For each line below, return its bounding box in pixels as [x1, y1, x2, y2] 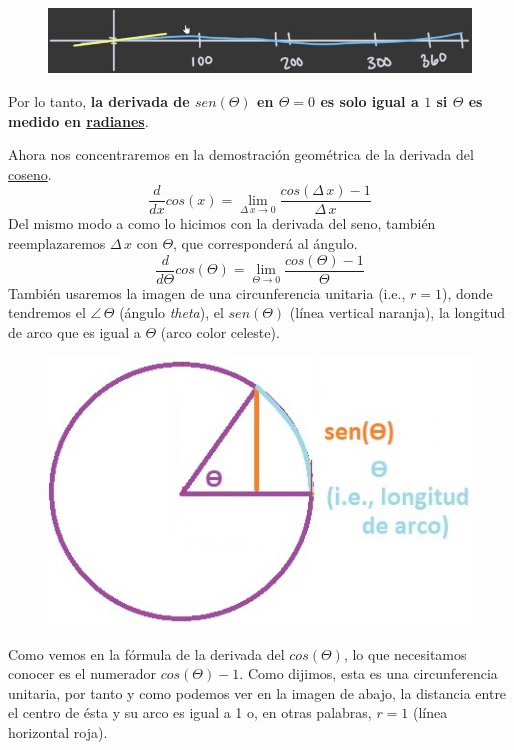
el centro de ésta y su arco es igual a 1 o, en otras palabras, [8, 702, 372, 723]
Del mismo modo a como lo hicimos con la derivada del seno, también [8, 213, 436, 234]
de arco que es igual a [8, 321, 141, 342]
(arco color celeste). [160, 321, 280, 342]
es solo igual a [320, 90, 419, 111]
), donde [442, 282, 493, 303]
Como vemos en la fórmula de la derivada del [8, 643, 285, 664]
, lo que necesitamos [343, 643, 467, 664]
